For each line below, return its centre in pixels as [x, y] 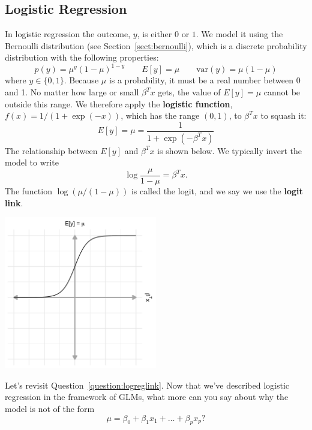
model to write [32, 162]
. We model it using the [239, 34]
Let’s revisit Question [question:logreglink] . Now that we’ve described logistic [147, 385]
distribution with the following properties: [82, 57]
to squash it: [283, 115]
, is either [154, 34]
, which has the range [160, 115]
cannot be [282, 92]
